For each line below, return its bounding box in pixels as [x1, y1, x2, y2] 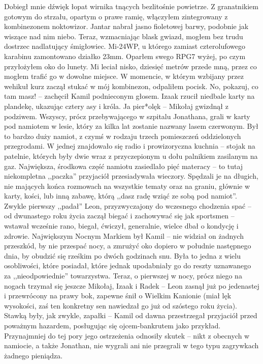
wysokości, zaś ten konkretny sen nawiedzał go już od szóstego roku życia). [4, 300, 238, 311]
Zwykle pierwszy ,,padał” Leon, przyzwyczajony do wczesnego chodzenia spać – [4, 200, 251, 211]
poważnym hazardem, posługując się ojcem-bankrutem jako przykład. [4, 320, 221, 330]
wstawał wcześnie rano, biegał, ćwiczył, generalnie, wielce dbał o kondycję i [4, 220, 239, 231]
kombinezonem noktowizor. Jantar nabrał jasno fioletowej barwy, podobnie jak [4, 21, 249, 32]
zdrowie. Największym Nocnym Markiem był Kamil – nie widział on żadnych [4, 230, 244, 241]
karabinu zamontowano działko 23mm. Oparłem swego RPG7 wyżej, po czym [4, 50, 246, 61]
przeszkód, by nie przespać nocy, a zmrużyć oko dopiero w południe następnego [4, 240, 251, 251]
